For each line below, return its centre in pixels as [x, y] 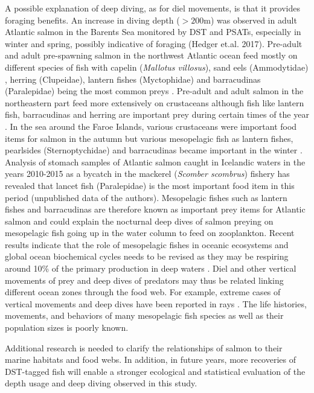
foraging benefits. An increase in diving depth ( [92, 20]
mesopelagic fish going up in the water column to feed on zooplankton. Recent [150, 233]
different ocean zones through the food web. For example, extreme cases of [143, 292]
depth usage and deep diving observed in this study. [101, 383]
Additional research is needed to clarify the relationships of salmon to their [144, 347]
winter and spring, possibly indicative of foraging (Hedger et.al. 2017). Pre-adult [154, 43]
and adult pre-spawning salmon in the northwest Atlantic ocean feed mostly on [151, 55]
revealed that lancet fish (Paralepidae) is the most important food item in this [150, 185]
